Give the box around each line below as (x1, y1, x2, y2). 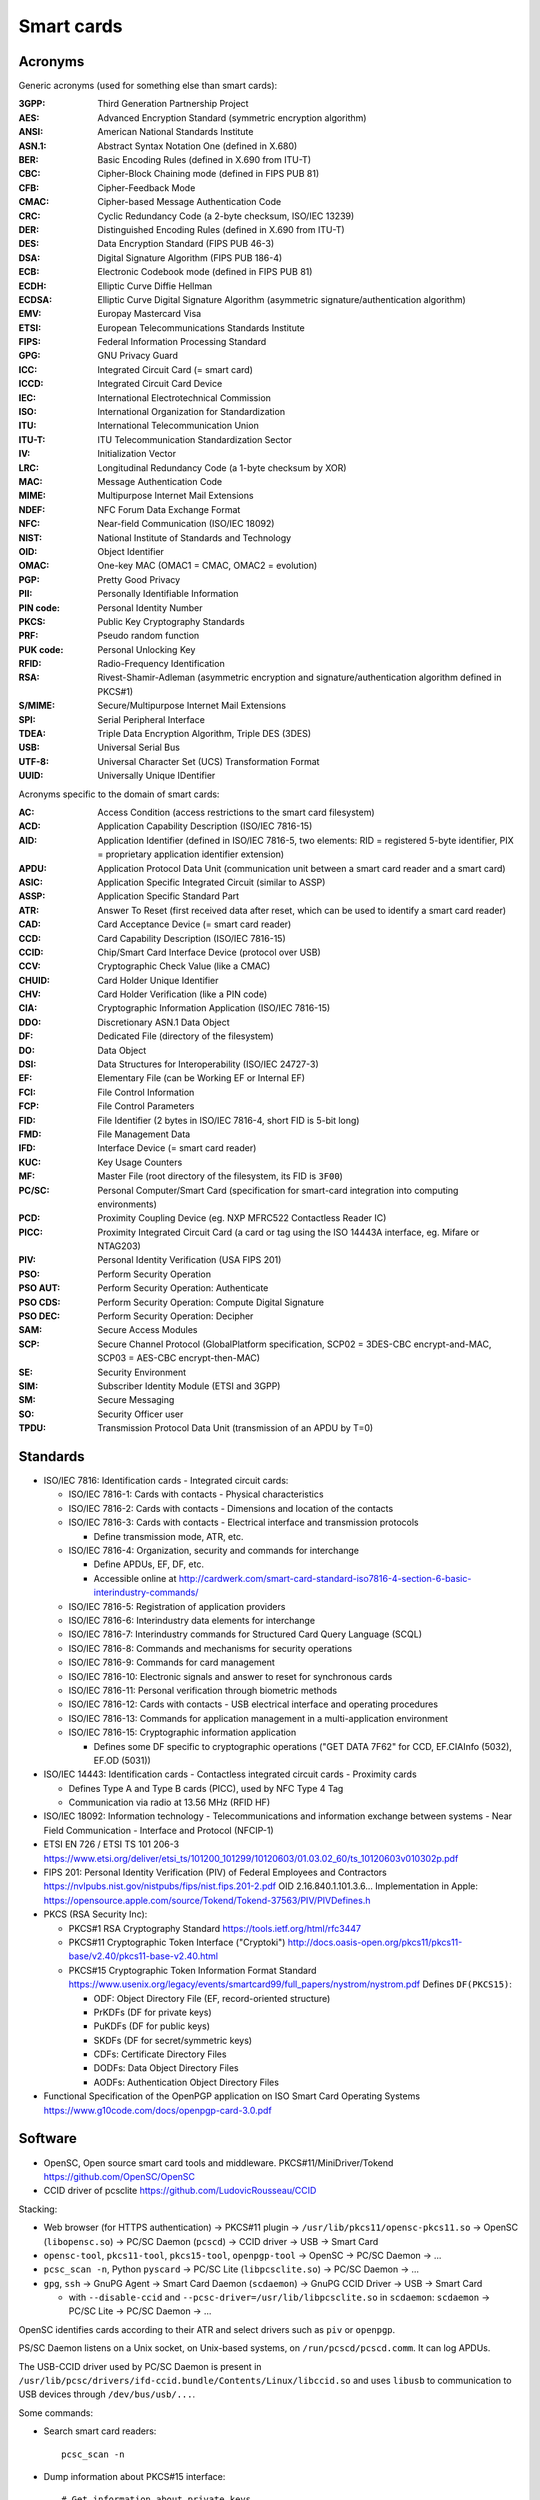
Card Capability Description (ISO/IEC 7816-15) (97, 932, 286, 944)
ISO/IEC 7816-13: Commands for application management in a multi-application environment (68, 1712, 449, 1724)
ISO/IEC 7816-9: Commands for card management (68, 1656, 275, 1669)
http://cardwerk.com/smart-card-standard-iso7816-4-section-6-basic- (178, 1572, 472, 1584)
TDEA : (18, 728, 47, 740)
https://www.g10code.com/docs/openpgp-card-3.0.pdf (43, 2104, 272, 2116)
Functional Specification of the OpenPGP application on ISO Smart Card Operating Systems (43, 2090, 420, 2102)
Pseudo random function (97, 630, 200, 642)
